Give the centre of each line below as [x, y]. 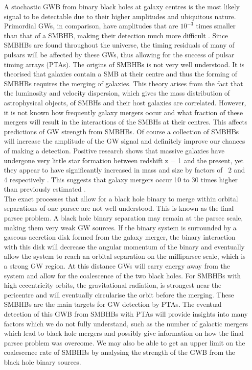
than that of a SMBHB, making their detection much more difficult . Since [116, 35]
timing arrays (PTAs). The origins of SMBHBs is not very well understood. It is [124, 64]
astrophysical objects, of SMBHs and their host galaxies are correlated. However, [125, 102]
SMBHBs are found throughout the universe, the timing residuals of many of [119, 45]
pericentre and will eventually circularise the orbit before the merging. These [119, 294]
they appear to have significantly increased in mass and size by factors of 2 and [125, 170]
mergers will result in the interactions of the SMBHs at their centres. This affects [126, 122]
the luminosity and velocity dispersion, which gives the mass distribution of [117, 93]
